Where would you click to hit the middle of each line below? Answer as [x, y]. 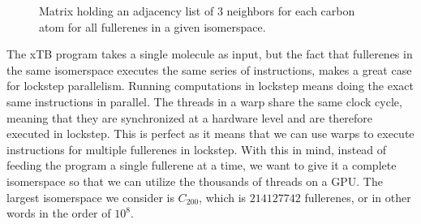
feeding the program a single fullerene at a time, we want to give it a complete [202, 165]
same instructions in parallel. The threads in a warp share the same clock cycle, [204, 101]
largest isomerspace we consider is [90, 197]
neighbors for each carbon [291, 11]
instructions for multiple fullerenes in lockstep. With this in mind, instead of [197, 149]
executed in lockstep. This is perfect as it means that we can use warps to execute [210, 134]
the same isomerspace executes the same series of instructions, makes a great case [209, 69]
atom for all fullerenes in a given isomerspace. [153, 26]
